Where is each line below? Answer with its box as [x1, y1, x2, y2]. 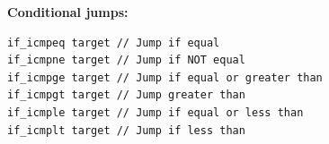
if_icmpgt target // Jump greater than [7, 89, 245, 102]
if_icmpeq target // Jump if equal [7, 36, 220, 49]
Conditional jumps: [7, 3, 129, 21]
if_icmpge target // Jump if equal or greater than [7, 71, 323, 84]
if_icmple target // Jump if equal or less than [7, 106, 304, 119]
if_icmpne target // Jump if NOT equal [7, 54, 245, 67]
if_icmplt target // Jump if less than [7, 123, 245, 137]
